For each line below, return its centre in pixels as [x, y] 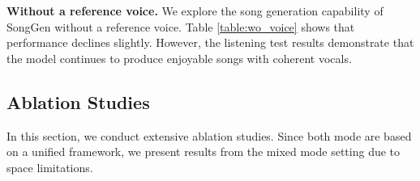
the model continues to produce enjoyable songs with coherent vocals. [179, 58]
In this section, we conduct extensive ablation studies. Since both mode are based [209, 135]
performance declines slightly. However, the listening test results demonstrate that [210, 42]
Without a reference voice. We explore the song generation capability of [195, 11]
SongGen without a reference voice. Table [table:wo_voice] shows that [181, 26]
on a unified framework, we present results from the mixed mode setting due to [204, 152]
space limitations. [50, 167]
